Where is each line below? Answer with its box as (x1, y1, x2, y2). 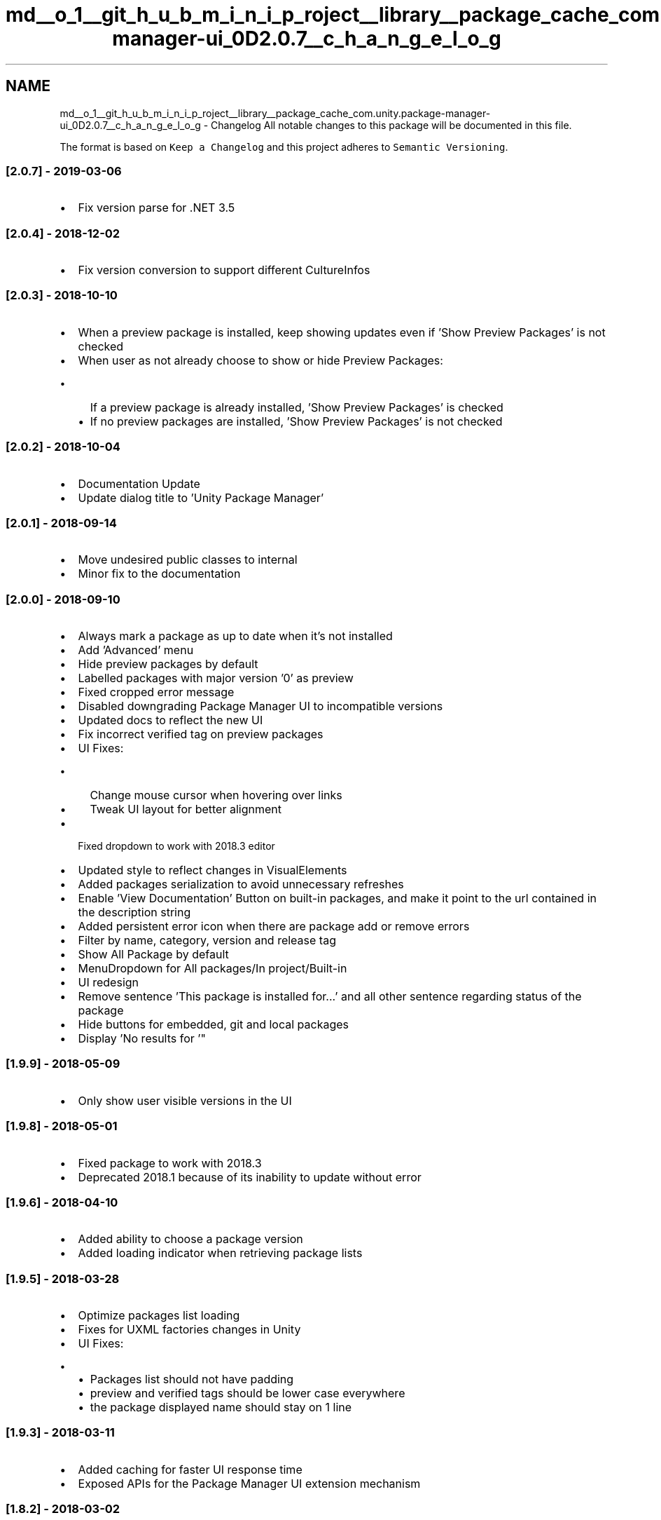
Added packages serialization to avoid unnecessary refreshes (78, 877, 404, 892)
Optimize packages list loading (78, 1308, 240, 1323)
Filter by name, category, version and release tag (78, 933, 336, 948)
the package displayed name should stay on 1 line (90, 1400, 352, 1415)
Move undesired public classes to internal (78, 552, 298, 567)
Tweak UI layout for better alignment (90, 802, 281, 817)
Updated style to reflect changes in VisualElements (78, 863, 347, 878)
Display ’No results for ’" (78, 1031, 206, 1046)
